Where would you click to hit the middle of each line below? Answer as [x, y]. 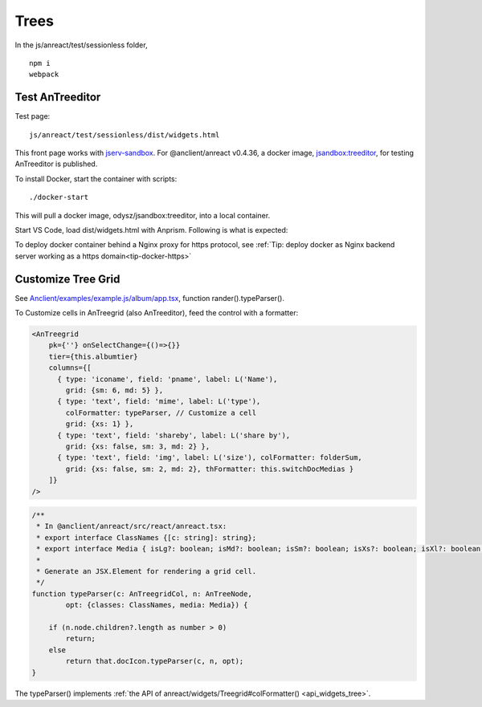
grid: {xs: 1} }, [100, 424]
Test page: [33, 116]
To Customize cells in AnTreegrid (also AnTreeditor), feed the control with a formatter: [157, 313]
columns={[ [70, 368]
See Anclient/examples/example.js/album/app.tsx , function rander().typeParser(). [150, 298]
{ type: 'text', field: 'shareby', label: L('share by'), [174, 435]
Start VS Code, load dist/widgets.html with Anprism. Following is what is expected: [151, 230]
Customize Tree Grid [67, 279]
